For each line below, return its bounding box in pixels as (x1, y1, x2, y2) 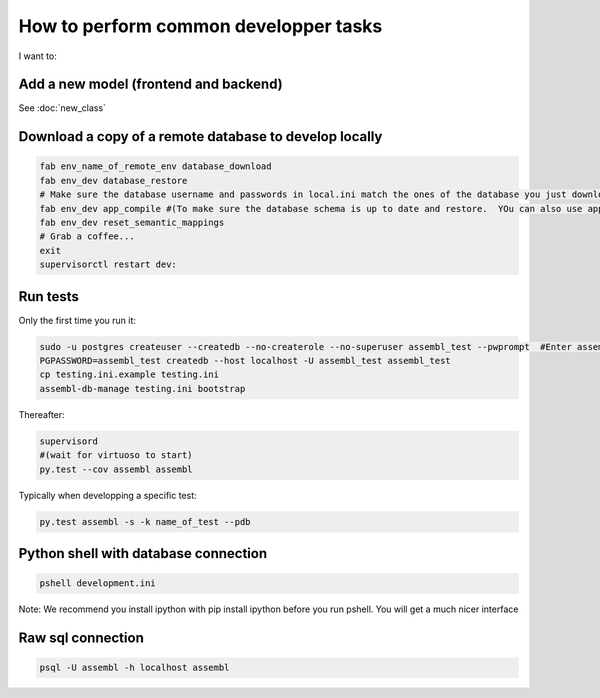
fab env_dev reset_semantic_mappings (39, 217, 225, 229)
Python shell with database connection (18, 545, 268, 562)
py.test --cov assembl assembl (39, 463, 194, 475)
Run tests (18, 288, 79, 305)
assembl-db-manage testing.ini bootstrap (39, 383, 246, 394)
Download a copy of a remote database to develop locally (18, 128, 383, 145)
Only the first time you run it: (18, 314, 137, 326)
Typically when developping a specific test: (18, 489, 197, 501)
